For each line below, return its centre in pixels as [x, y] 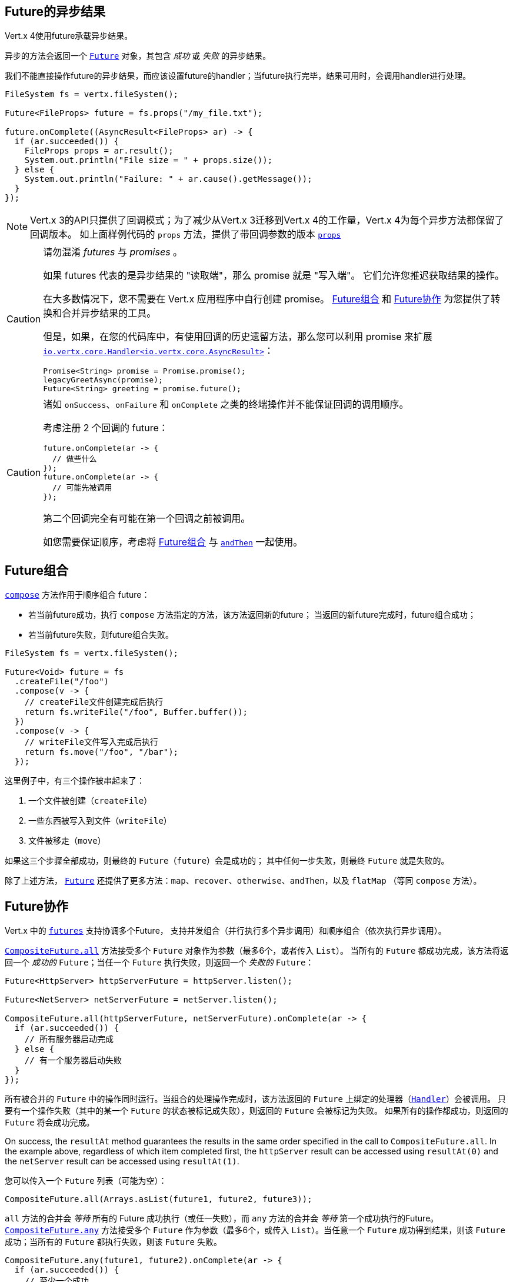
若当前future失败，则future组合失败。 [101, 635]
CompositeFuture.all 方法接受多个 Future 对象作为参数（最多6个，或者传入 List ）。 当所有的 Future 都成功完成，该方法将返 [257, 951]
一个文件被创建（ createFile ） [90, 801]
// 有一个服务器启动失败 [73, 1060]
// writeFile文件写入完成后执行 [91, 742]
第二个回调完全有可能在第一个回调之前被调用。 [147, 519]
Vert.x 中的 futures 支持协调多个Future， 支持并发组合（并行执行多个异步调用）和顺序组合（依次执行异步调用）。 [226, 931]
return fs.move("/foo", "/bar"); [101, 752]
